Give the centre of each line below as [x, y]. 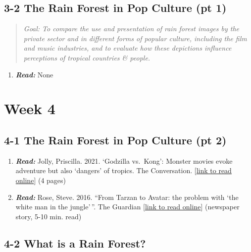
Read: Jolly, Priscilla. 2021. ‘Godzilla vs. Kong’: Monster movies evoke [124, 160]
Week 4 [30, 108]
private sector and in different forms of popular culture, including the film [135, 38]
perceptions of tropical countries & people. [87, 57]
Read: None [34, 74]
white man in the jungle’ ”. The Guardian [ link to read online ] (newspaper [127, 207]
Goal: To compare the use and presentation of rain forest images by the [131, 29]
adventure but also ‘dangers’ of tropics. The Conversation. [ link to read [124, 170]
